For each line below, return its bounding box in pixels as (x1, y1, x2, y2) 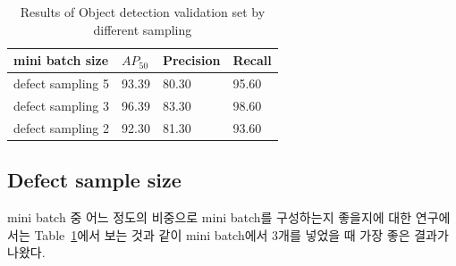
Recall (232, 51, 272, 70)
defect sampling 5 (13, 74, 110, 93)
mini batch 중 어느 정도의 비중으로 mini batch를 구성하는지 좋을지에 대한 (7, 208, 412, 227)
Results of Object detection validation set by (20, 3, 266, 21)
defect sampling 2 (13, 118, 110, 137)
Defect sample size (7, 166, 182, 194)
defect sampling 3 (13, 96, 110, 114)
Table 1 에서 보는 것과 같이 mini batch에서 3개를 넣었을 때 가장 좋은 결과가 (34, 225, 449, 244)
